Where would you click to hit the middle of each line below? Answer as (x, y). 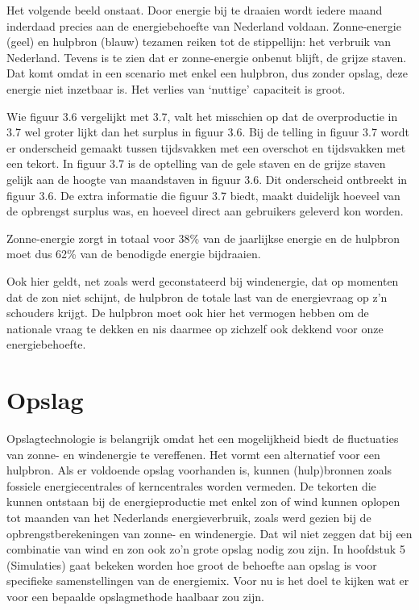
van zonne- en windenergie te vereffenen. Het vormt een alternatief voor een (193, 454)
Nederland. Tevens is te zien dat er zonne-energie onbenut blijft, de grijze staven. (207, 57)
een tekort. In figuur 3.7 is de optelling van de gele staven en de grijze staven (196, 163)
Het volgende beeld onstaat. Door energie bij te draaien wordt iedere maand (195, 10)
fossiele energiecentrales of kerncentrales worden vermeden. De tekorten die (191, 485)
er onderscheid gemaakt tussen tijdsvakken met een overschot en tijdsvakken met (206, 147)
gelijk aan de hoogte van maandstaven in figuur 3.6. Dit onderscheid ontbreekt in (207, 179)
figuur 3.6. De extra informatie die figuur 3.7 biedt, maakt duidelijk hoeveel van (203, 195)
